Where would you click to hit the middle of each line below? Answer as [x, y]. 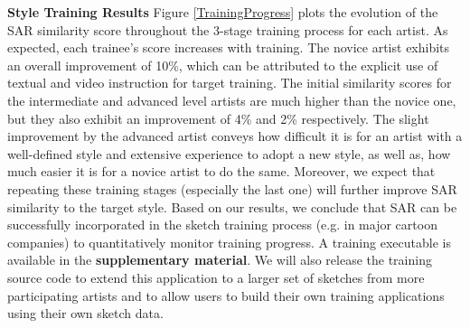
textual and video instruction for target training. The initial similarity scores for [230, 83]
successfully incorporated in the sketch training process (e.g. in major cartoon [222, 225]
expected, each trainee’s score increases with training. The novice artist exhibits [229, 47]
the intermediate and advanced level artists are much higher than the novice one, [232, 100]
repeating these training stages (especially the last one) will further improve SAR [232, 188]
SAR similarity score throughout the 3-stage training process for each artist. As [228, 29]
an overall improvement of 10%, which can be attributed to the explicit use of [223, 65]
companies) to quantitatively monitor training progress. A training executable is [229, 242]
